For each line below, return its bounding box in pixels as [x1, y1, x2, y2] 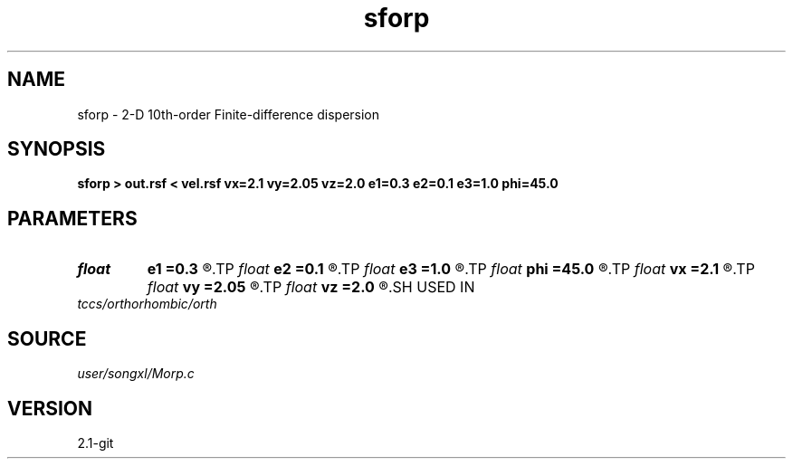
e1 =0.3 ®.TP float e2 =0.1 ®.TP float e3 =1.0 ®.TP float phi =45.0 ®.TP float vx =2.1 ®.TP [147, 260, 755, 279]
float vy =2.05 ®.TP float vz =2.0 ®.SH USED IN [147, 278, 475, 297]
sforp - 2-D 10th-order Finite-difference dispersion [77, 106, 380, 122]
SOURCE [7, 327, 87, 350]
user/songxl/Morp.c [77, 366, 195, 382]
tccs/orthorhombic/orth [77, 296, 217, 312]
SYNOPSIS [7, 138, 106, 161]
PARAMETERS [7, 206, 138, 230]
